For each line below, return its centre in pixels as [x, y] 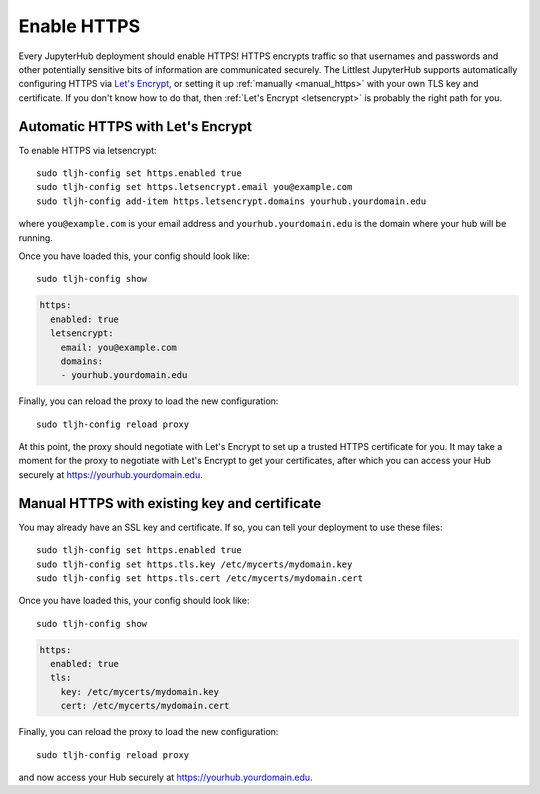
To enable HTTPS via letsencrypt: [87, 150]
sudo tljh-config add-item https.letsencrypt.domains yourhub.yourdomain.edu [231, 201]
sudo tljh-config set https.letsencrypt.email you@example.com [194, 187]
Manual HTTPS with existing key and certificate [170, 503]
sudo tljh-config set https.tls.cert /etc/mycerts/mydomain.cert [200, 578]
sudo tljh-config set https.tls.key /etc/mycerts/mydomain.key [194, 564]
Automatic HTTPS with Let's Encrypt [135, 126]
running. [36, 237]
